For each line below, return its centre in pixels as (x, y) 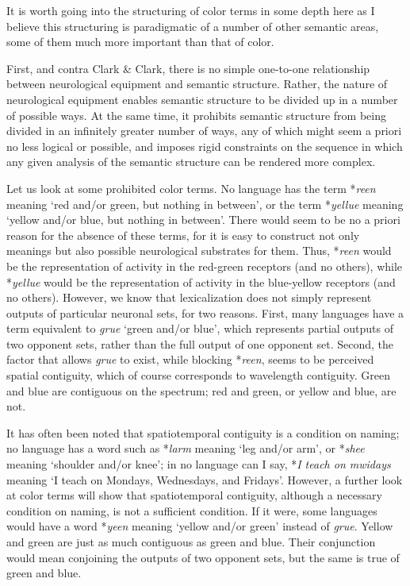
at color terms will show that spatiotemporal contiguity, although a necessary (194, 495)
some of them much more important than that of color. (140, 42)
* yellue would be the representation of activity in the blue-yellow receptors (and (201, 281)
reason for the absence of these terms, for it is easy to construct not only (183, 235)
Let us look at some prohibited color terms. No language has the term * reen (191, 188)
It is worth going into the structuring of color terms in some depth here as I (191, 10)
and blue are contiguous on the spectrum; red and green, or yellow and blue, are (201, 390)
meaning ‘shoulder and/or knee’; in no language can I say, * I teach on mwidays (199, 464)
